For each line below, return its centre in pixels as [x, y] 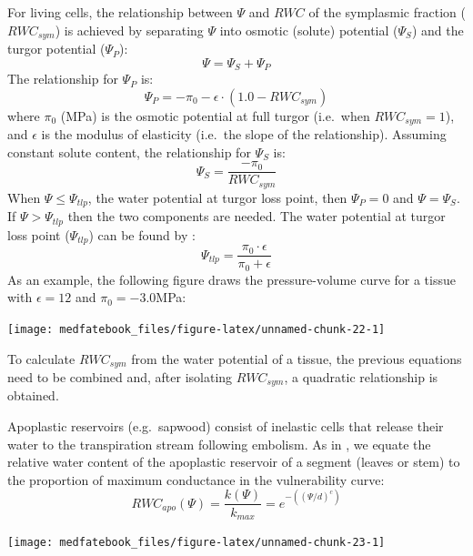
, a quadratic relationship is [361, 377]
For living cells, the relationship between [120, 12]
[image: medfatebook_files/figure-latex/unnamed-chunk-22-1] [196, 329]
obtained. [33, 395]
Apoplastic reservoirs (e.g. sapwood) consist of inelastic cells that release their [226, 426]
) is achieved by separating [129, 30]
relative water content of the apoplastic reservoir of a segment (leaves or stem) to [234, 462]
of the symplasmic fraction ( [387, 12]
